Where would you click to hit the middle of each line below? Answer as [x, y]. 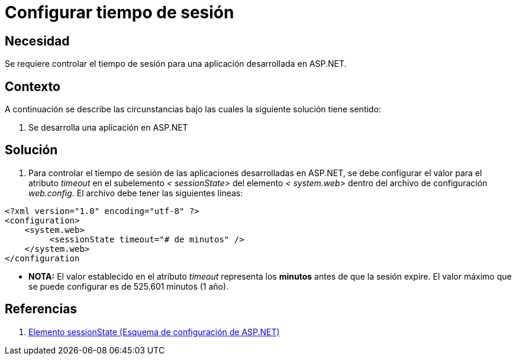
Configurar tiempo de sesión [120, 12]
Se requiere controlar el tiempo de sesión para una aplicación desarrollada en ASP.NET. [176, 64]
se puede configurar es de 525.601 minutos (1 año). [129, 286]
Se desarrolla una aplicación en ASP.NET [108, 128]
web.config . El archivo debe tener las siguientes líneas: [136, 193]
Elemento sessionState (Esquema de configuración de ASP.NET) [154, 332]
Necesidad [37, 41]
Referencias [41, 309]
